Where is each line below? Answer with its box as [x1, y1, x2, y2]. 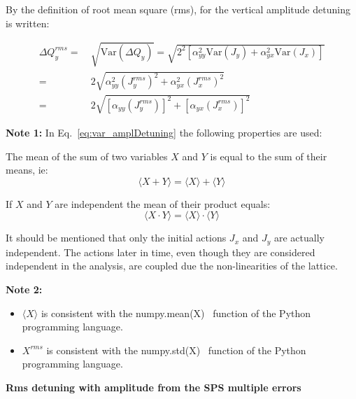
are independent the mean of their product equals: [55, 196, 271, 211]
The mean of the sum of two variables [6, 148, 168, 163]
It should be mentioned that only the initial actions [6, 230, 227, 245]
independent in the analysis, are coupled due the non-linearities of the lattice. [6, 258, 338, 273]
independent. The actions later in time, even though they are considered [6, 244, 315, 259]
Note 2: [6, 281, 43, 296]
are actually [273, 230, 325, 245]
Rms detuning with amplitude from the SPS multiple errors [6, 379, 301, 394]
